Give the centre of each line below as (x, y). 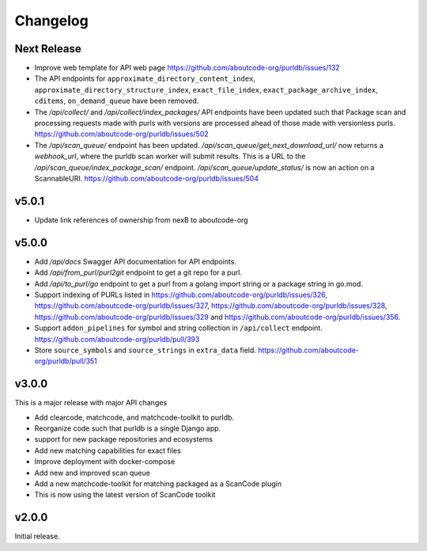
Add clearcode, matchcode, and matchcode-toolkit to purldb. (134, 417)
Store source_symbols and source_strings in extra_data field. (145, 350)
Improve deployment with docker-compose (105, 462)
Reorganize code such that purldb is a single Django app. (128, 428)
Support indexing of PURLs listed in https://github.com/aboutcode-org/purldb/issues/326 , (181, 294)
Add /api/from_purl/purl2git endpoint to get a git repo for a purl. (138, 272)
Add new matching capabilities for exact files (108, 450)
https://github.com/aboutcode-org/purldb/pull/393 (117, 339)
